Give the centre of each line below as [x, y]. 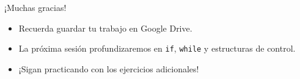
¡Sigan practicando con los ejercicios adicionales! [109, 68]
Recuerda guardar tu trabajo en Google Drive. [105, 28]
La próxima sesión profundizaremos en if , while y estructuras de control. [157, 48]
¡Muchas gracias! [35, 7]
